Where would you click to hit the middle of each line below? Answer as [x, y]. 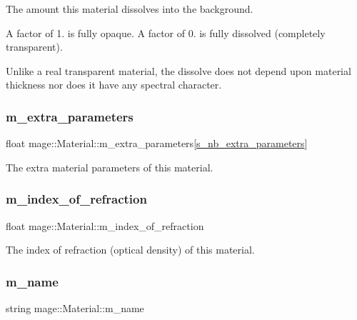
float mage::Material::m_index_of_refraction [105, 225]
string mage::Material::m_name [75, 308]
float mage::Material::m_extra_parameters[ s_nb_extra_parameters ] [157, 143]
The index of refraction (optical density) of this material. [130, 250]
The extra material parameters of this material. [110, 167]
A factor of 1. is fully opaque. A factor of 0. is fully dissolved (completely [166, 32]
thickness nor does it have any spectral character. [114, 85]
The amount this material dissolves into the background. [130, 9]
